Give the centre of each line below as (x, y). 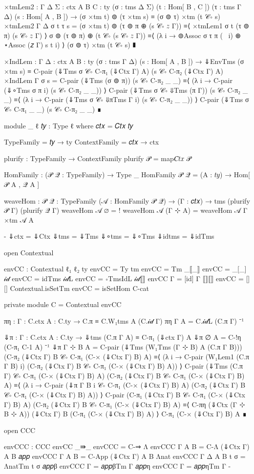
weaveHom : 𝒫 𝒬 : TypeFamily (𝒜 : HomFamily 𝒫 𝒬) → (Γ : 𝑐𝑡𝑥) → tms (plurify (127, 200)
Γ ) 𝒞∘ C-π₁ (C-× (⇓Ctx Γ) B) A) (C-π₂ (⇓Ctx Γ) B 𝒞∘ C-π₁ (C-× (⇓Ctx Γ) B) (124, 375)
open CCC (20, 430)
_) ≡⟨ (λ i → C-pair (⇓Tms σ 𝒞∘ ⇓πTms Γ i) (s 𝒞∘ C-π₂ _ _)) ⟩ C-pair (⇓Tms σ (127, 99)
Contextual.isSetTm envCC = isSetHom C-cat (79, 288)
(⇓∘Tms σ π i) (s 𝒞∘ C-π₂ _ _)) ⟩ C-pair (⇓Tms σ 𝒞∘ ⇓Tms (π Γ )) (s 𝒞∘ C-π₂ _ (126, 90)
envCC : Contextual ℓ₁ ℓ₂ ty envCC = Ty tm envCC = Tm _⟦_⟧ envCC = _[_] (125, 269)
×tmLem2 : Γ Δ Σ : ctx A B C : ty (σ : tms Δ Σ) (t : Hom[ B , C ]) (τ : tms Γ (123, 6)
